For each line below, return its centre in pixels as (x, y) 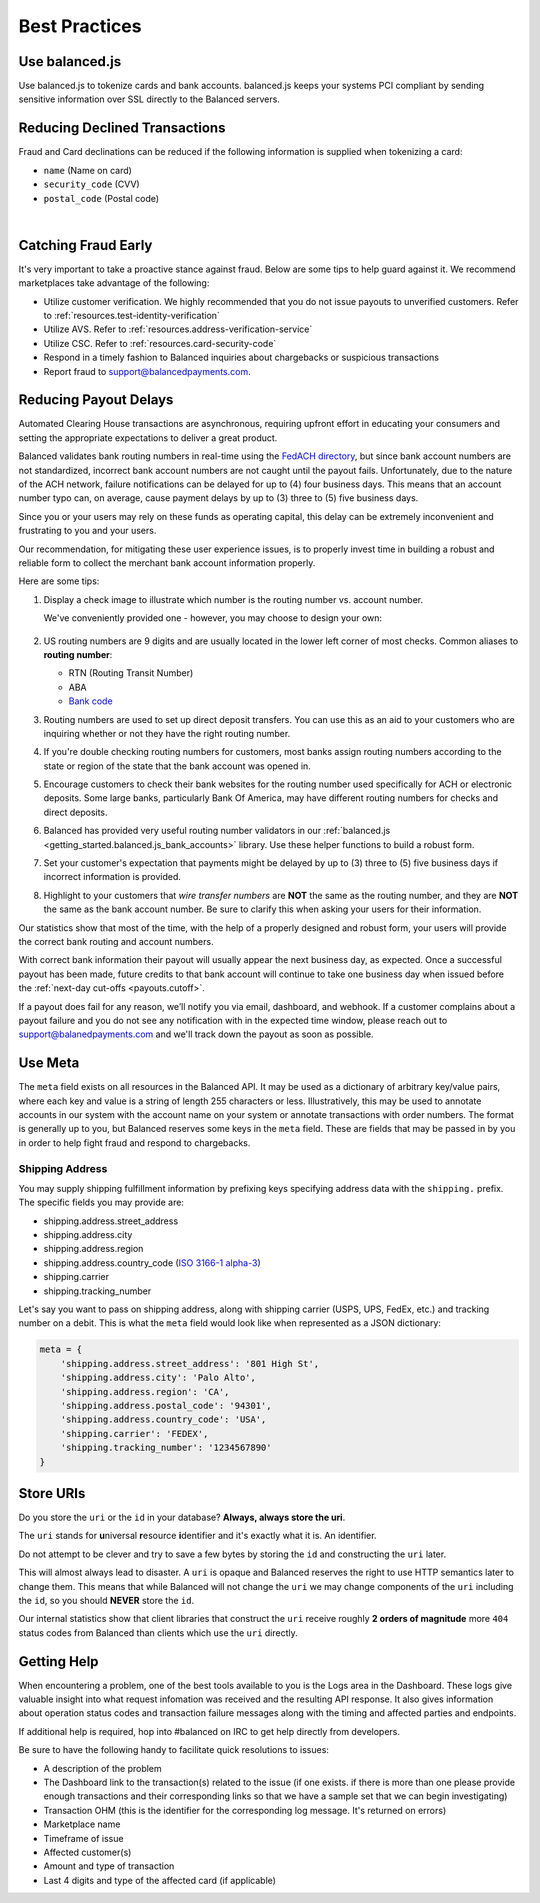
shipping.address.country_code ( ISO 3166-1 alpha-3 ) (152, 1262)
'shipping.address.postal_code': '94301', (166, 1405)
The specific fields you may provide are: (101, 1202)
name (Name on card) (87, 170)
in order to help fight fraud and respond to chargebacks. (134, 1142)
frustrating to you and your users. (87, 531)
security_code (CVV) (91, 184)
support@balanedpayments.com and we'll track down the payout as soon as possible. (196, 1034)
